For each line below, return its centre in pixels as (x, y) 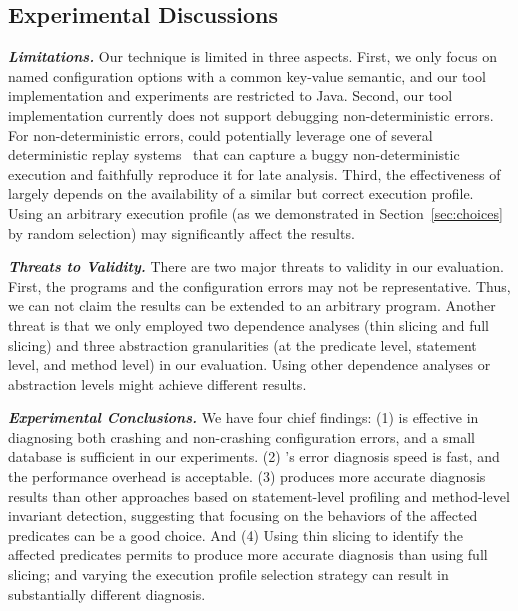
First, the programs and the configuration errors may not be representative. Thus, (259, 285)
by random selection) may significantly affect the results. (181, 232)
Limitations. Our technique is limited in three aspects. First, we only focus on (252, 56)
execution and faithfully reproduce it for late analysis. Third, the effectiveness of (254, 173)
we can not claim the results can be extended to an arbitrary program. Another (252, 305)
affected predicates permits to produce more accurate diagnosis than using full (248, 554)
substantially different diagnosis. (107, 593)
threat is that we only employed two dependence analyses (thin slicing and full (249, 324)
